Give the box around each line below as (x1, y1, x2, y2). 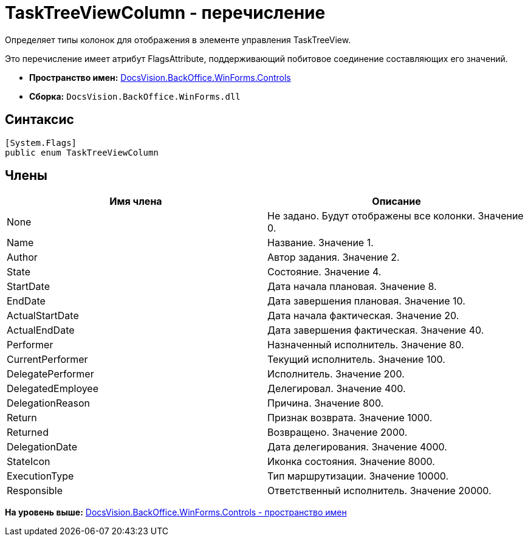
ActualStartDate (7, 309, 79, 322)
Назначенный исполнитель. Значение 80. (267, 339, 464, 351)
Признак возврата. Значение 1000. (267, 412, 433, 424)
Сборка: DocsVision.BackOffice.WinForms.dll (29, 91, 241, 102)
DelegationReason (7, 397, 91, 410)
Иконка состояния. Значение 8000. (267, 455, 435, 468)
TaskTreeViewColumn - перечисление (5, 2, 326, 23)
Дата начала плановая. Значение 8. (267, 280, 437, 293)
